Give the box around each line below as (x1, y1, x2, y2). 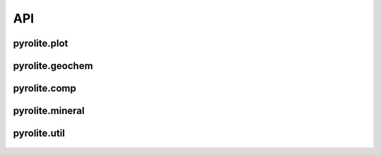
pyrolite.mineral (13, 105, 85, 117)
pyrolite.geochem (13, 60, 93, 72)
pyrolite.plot (13, 37, 68, 49)
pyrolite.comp (13, 82, 77, 94)
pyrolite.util (13, 128, 65, 139)
